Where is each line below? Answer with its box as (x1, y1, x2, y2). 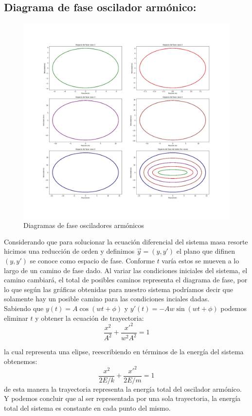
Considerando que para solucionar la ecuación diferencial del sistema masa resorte (4, 236, 248, 246)
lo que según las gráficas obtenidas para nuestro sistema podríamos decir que (4, 284, 233, 294)
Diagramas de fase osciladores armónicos (23, 220, 144, 230)
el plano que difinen (176, 246, 235, 256)
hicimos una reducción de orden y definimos (4, 246, 135, 256)
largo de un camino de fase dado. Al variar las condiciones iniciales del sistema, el (4, 265, 248, 275)
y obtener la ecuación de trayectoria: (35, 312, 144, 323)
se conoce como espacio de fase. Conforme (30, 256, 155, 266)
